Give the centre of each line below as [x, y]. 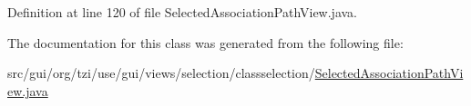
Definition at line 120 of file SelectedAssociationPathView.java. [183, 12]
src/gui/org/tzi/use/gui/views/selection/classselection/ [161, 73]
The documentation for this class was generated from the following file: [205, 42]
